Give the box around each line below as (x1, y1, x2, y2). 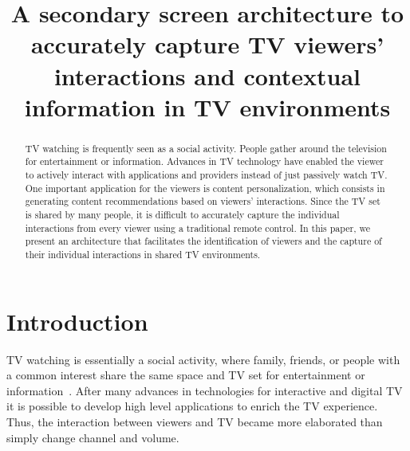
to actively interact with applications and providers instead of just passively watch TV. (25, 168, 388, 182)
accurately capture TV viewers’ (30, 28, 384, 61)
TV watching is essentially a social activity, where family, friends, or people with (6, 351, 400, 367)
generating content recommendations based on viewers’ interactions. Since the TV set (25, 194, 380, 208)
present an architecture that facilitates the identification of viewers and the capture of (25, 234, 382, 248)
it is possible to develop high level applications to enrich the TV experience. (6, 398, 378, 414)
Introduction (6, 304, 148, 337)
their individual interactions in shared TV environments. (25, 247, 261, 261)
